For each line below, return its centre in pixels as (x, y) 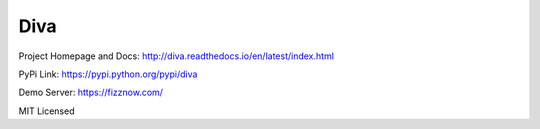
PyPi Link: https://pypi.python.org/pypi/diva (108, 74)
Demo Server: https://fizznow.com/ (91, 92)
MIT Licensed (46, 111)
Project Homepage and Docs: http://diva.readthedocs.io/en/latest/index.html (176, 56)
